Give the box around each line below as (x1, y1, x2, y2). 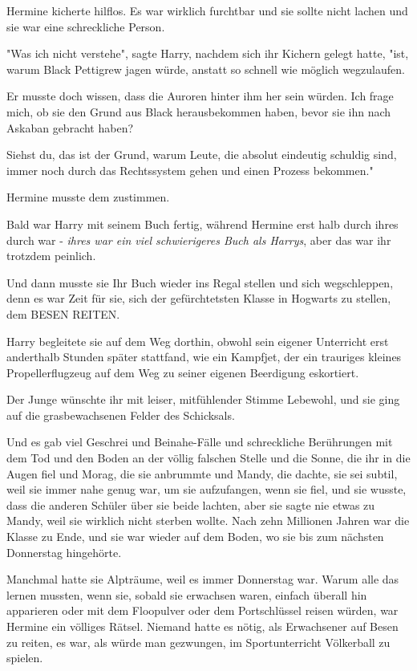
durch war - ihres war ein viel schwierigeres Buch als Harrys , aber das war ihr (6, 231, 391, 248)
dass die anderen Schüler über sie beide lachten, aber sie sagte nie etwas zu (6, 496, 375, 513)
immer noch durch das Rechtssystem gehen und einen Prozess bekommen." (6, 161, 374, 178)
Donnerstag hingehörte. (6, 543, 122, 560)
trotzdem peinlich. (6, 247, 96, 264)
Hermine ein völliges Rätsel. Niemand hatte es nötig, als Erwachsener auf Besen (6, 618, 399, 634)
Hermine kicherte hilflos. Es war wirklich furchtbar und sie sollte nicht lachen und (6, 2, 408, 18)
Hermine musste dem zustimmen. (6, 189, 170, 205)
